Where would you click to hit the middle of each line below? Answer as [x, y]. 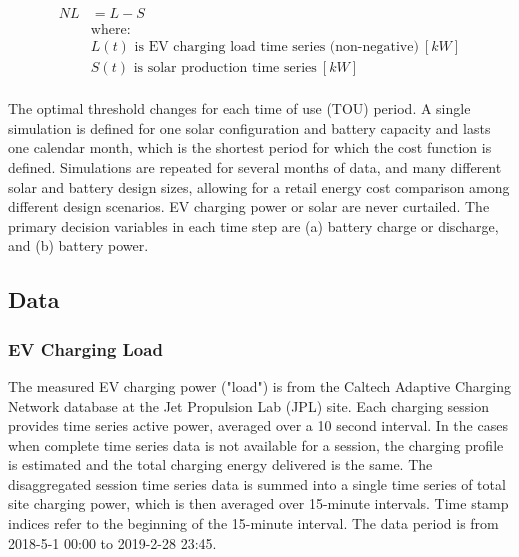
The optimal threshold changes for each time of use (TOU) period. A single [239, 108]
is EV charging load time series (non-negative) [276, 47]
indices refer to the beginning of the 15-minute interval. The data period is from [253, 523]
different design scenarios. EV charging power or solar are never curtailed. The [249, 206]
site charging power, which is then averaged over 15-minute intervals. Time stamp [258, 503]
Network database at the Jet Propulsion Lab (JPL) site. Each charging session [249, 405]
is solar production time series [225, 68]
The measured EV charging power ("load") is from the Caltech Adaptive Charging [259, 385]
